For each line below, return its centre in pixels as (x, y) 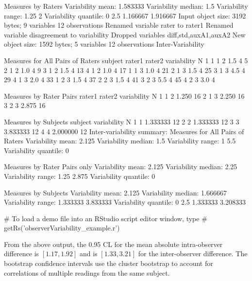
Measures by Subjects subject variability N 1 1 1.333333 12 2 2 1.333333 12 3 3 (122, 121)
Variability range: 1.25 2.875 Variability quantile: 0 (80, 176)
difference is (22, 254)
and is (89, 254)
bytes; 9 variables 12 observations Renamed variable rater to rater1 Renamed (119, 25)
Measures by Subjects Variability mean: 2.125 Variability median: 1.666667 (115, 192)
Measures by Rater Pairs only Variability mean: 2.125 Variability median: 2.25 (121, 167)
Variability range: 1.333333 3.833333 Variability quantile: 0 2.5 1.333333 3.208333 (125, 202)
